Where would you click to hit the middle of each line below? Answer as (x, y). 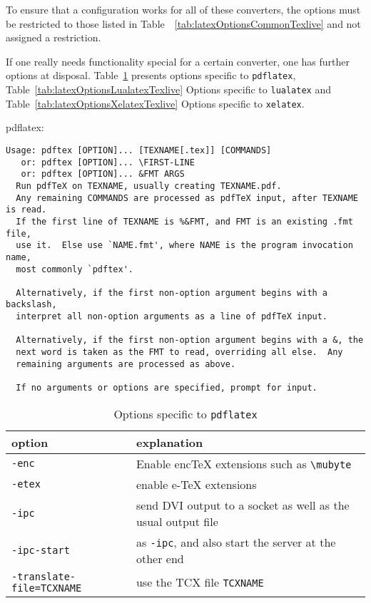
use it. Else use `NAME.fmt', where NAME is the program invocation (184, 246)
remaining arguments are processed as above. (126, 364)
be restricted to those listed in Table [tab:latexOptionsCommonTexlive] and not (183, 23)
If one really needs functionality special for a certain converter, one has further (178, 61)
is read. (26, 210)
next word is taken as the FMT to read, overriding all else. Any (179, 352)
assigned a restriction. (54, 37)
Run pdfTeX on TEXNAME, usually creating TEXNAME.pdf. (149, 186)
